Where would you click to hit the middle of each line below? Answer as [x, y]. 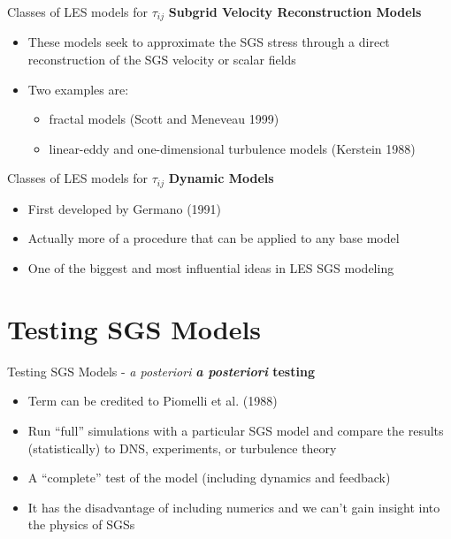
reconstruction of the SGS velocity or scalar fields [162, 60]
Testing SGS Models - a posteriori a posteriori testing [161, 371]
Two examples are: [78, 89]
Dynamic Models [221, 178]
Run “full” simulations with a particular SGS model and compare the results [236, 430]
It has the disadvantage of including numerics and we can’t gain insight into [234, 507]
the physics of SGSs [81, 524]
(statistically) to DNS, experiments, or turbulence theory [182, 448]
